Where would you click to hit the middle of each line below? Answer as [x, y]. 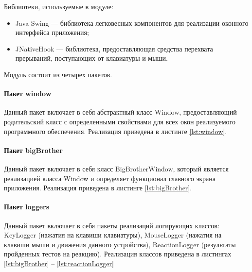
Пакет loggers [27, 207]
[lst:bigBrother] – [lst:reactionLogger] [59, 263]
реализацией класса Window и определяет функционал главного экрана [110, 178]
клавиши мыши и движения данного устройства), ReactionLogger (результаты [120, 244]
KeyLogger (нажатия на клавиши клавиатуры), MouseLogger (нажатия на [113, 235]
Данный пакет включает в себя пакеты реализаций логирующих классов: [112, 225]
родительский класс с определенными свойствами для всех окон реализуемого [120, 121]
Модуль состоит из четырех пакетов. [58, 74]
